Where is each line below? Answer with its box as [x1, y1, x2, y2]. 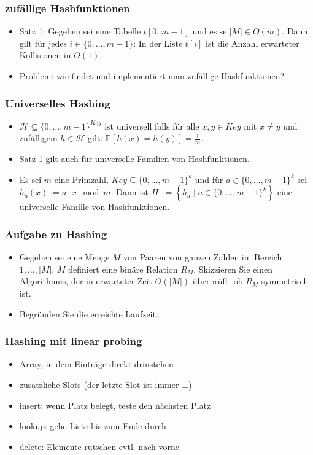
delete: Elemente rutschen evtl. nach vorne [19, 440, 179, 453]
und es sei [192, 25, 230, 37]
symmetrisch [261, 274, 309, 287]
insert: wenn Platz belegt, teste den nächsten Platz [19, 399, 211, 411]
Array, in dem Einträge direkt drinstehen [19, 357, 174, 370]
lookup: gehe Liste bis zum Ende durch [19, 419, 166, 432]
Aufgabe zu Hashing [5, 226, 107, 241]
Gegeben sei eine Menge [19, 251, 110, 263]
